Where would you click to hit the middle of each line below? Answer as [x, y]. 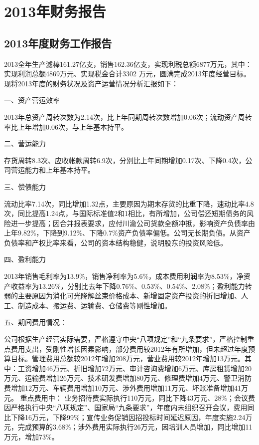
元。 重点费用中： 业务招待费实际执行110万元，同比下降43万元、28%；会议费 [129, 397]
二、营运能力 [25, 143]
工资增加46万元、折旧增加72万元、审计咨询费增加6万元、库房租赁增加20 [134, 368]
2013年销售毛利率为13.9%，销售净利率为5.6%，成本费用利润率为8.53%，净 [124, 276]
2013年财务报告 [55, 11]
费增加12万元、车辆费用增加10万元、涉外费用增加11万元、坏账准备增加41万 [126, 388]
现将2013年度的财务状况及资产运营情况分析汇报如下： [91, 83]
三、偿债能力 [25, 186]
